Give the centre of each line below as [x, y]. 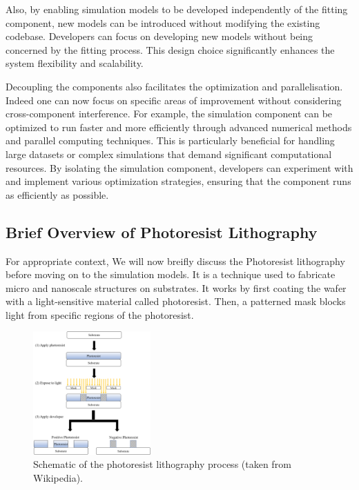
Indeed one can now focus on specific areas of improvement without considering [174, 100]
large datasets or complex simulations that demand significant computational [169, 154]
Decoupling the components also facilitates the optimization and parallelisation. [174, 86]
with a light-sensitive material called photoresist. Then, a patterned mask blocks [176, 301]
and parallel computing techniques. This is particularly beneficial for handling [170, 140]
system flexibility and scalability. [75, 63]
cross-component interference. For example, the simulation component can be [169, 114]
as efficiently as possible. [57, 194]
